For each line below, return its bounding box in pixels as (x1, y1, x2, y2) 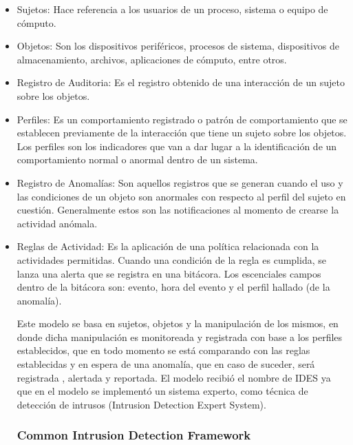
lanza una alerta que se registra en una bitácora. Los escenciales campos (17, 266, 321, 280)
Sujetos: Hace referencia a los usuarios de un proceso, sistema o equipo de (17, 2, 328, 16)
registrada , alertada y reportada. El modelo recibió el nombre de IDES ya (17, 370, 331, 384)
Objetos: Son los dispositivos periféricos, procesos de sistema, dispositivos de (17, 39, 339, 53)
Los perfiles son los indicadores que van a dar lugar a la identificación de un (17, 138, 337, 153)
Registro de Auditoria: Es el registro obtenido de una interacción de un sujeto (17, 75, 345, 90)
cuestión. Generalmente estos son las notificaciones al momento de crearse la (17, 203, 339, 217)
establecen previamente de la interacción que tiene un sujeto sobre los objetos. (17, 125, 347, 140)
